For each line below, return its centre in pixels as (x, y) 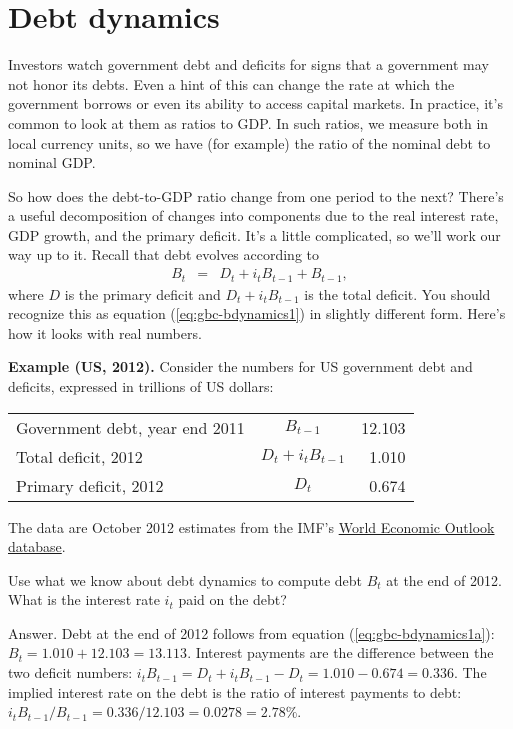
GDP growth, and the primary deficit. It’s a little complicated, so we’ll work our (254, 234)
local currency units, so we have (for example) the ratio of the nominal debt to (249, 142)
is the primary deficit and (142, 293)
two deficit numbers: (70, 672)
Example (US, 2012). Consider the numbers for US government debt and (240, 366)
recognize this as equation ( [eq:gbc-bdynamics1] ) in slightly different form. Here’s (257, 313)
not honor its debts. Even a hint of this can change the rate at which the (231, 83)
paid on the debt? (232, 599)
